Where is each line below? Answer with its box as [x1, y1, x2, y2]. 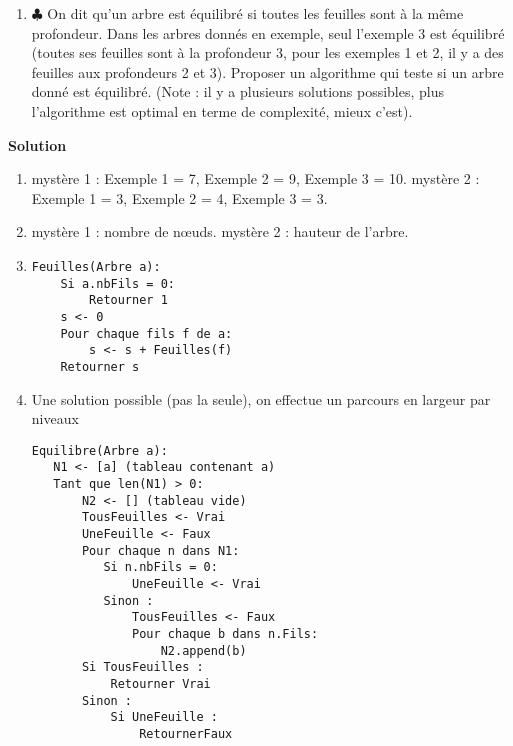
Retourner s [60, 359, 140, 374]
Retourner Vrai [110, 676, 211, 691]
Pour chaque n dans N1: [81, 543, 240, 558]
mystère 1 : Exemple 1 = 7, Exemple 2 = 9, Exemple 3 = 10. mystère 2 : [31, 168, 480, 189]
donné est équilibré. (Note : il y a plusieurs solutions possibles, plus [31, 81, 445, 102]
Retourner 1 [89, 293, 168, 308]
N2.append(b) [160, 643, 247, 658]
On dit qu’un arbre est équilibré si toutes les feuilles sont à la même [47, 3, 464, 23]
